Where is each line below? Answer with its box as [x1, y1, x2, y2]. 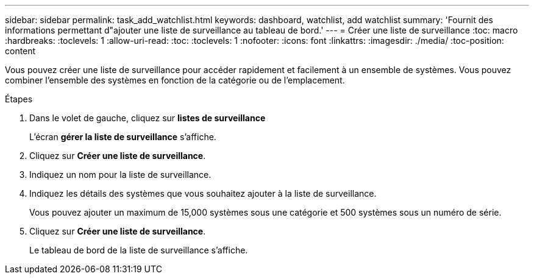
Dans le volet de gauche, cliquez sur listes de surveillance [29, 113, 266, 123]
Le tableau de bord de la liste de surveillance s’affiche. [29, 245, 248, 255]
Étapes [5, 94, 33, 104]
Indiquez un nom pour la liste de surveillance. [29, 169, 212, 180]
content [5, 46, 36, 56]
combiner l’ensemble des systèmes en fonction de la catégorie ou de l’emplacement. [5, 75, 345, 85]
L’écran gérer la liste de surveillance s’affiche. [29, 132, 216, 142]
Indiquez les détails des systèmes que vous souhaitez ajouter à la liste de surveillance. [29, 188, 377, 199]
